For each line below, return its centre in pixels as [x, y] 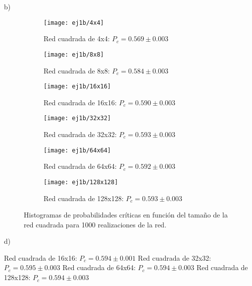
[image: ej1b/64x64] [77, 150]
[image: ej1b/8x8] [74, 54]
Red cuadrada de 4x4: [77, 38]
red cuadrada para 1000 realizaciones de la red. [95, 224]
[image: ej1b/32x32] [77, 118]
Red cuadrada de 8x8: [77, 70]
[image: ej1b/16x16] [77, 87]
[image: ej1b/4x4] [74, 23]
